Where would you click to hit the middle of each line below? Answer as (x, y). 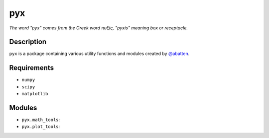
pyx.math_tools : (41, 120)
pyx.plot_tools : (41, 127)
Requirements (32, 68)
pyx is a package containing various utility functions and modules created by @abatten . (99, 54)
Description (28, 42)
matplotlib (35, 94)
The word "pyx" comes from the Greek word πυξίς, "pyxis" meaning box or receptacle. (98, 28)
